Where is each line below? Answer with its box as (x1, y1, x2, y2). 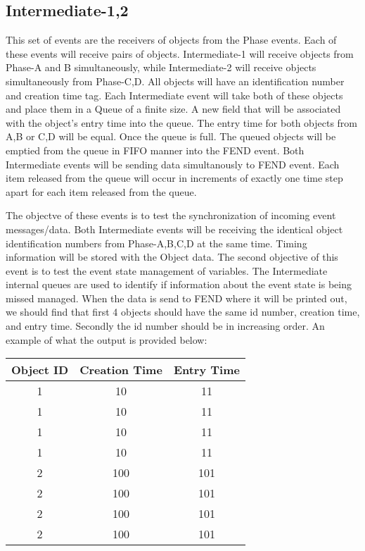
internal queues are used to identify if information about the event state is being (6, 277, 352, 292)
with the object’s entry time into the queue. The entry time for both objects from (6, 115, 358, 130)
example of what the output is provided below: (6, 332, 207, 347)
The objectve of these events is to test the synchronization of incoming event (6, 208, 336, 223)
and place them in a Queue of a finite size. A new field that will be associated (6, 101, 341, 116)
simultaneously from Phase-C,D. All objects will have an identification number (6, 73, 345, 88)
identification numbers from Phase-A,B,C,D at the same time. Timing (6, 235, 307, 250)
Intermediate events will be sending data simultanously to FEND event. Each (6, 156, 340, 171)
